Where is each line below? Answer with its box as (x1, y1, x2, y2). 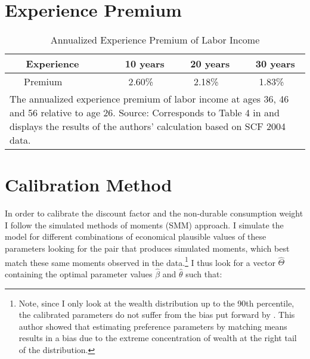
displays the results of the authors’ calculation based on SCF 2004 (10, 119, 286, 134)
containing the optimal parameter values (5, 268, 153, 280)
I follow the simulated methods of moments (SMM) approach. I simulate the (5, 218, 284, 231)
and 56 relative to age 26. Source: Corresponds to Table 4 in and (10, 106, 280, 120)
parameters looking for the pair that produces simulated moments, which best (5, 242, 290, 255)
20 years (190, 57, 230, 71)
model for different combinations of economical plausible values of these (5, 230, 266, 243)
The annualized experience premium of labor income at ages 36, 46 (10, 92, 289, 106)
